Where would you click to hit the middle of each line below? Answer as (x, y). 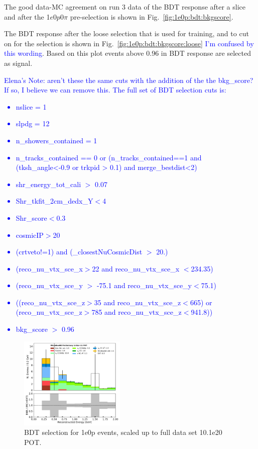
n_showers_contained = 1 (56, 140)
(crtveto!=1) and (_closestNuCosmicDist (79, 252)
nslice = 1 (31, 106)
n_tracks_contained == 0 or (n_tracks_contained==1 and (109, 157)
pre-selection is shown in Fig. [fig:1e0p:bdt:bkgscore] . (152, 16)
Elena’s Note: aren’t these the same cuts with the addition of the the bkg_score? (129, 80)
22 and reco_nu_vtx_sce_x (136, 268)
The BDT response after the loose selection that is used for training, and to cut (126, 33)
